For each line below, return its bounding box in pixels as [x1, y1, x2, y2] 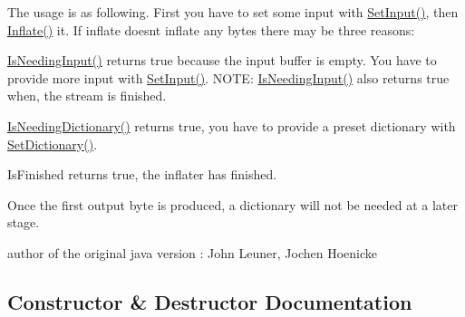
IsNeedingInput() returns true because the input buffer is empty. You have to [7, 51, 437, 70]
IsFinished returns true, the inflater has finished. [7, 165, 277, 184]
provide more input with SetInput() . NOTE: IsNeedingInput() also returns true [7, 68, 450, 87]
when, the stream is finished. [7, 86, 167, 105]
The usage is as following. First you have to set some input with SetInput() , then [7, 3, 459, 21]
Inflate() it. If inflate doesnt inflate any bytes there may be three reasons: [7, 20, 415, 39]
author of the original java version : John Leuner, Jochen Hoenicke [7, 243, 378, 262]
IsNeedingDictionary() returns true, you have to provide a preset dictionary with [7, 116, 456, 135]
